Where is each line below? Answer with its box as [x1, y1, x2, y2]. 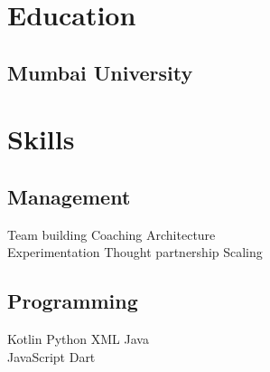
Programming [7, 287, 138, 315]
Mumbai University [7, 58, 193, 86]
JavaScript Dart [7, 347, 96, 366]
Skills [7, 120, 75, 157]
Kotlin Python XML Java [7, 329, 149, 348]
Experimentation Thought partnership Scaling [7, 243, 263, 262]
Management [7, 182, 131, 210]
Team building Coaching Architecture [7, 224, 216, 243]
